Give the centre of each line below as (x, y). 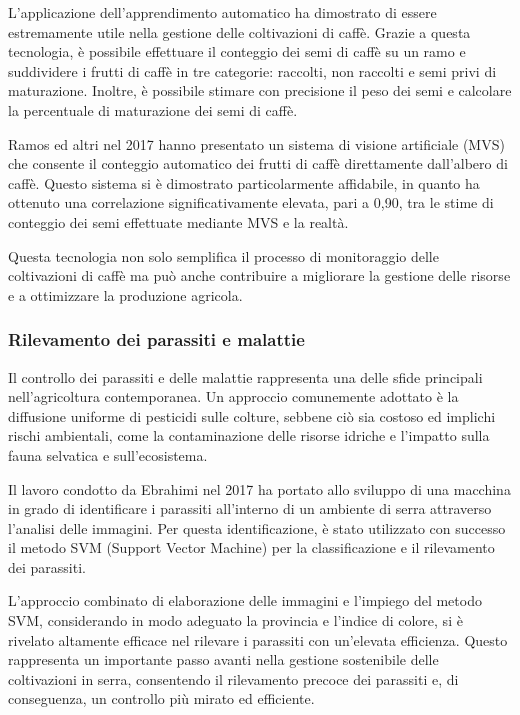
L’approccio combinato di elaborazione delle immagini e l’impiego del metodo (245, 600)
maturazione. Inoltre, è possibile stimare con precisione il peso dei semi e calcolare (260, 90)
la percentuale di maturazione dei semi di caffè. (153, 109)
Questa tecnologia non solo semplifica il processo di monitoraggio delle (223, 255)
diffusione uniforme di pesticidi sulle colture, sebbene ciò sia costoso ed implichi (252, 415)
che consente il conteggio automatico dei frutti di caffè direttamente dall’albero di (258, 163)
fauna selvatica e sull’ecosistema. (108, 454)
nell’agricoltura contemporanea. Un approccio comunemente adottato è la (233, 396)
